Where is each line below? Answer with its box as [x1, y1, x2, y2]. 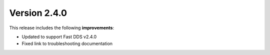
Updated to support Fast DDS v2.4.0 [21, 34, 97, 40]
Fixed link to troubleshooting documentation [21, 41, 112, 47]
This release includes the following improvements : [9, 25, 114, 31]
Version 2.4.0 [9, 7, 67, 18]
